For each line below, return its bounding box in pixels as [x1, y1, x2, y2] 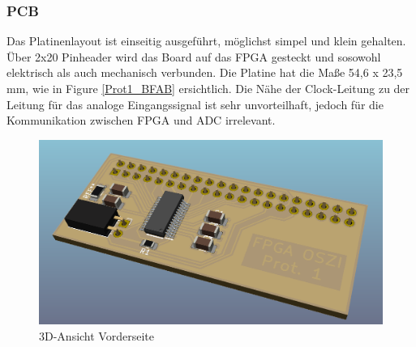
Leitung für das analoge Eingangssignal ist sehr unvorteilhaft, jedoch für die [6, 95, 384, 112]
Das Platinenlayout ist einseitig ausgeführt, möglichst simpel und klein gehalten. [6, 32, 406, 49]
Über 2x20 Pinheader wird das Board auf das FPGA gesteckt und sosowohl [6, 48, 381, 65]
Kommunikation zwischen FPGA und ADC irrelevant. [6, 112, 276, 129]
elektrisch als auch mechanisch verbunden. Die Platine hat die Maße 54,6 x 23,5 [6, 64, 403, 81]
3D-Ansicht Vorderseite [39, 327, 154, 344]
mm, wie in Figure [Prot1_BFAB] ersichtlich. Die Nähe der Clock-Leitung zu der [6, 80, 410, 96]
